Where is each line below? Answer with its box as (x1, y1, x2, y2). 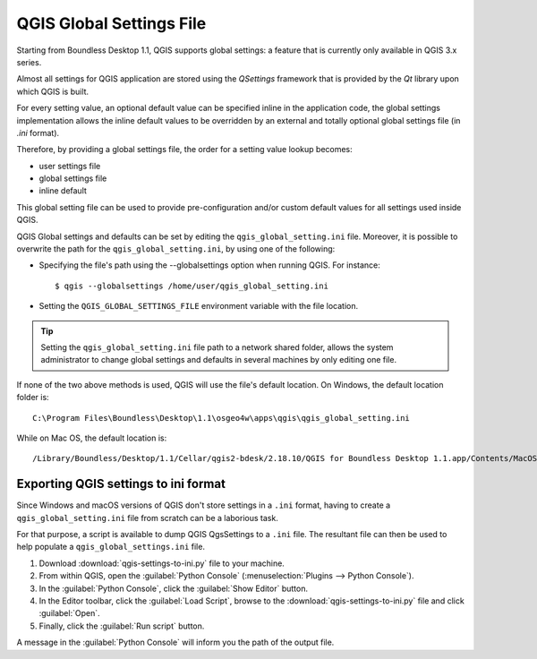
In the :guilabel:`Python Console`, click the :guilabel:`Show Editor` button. (38, 583, 309, 594)
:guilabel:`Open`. (38, 608, 100, 619)
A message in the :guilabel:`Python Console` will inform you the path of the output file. (16, 637, 335, 648)
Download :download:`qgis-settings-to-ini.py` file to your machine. (38, 558, 286, 569)
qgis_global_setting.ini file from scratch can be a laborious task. (16, 512, 279, 523)
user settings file (38, 160, 101, 171)
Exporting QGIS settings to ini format (16, 476, 226, 492)
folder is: (16, 392, 49, 403)
